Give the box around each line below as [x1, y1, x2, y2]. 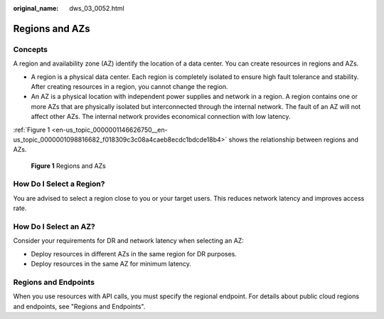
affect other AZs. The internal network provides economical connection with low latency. [31, 113, 291, 121]
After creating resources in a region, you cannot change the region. [31, 82, 228, 90]
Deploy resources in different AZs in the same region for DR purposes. [31, 249, 238, 258]
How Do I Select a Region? [13, 179, 105, 189]
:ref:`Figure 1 [13, 125, 50, 134]
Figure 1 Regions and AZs [31, 161, 106, 170]
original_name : [13, 4, 59, 12]
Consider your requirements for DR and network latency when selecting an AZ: [13, 236, 245, 245]
